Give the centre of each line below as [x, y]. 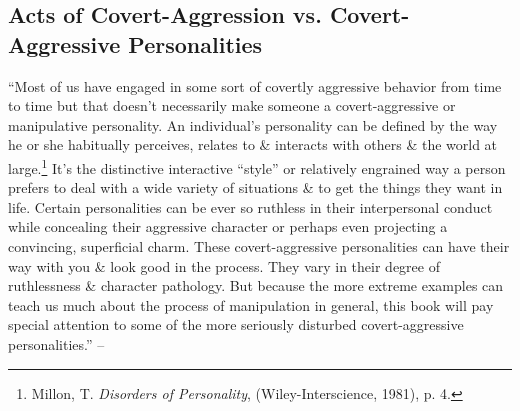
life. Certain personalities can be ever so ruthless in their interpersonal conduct [250, 206]
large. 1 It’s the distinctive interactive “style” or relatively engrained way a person [257, 166]
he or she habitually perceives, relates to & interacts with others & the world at [253, 144]
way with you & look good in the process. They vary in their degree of [224, 265]
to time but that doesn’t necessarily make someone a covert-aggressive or [232, 105]
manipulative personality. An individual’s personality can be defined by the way [253, 124]
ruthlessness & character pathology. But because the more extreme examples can [256, 285]
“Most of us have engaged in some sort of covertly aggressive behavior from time [255, 85]
